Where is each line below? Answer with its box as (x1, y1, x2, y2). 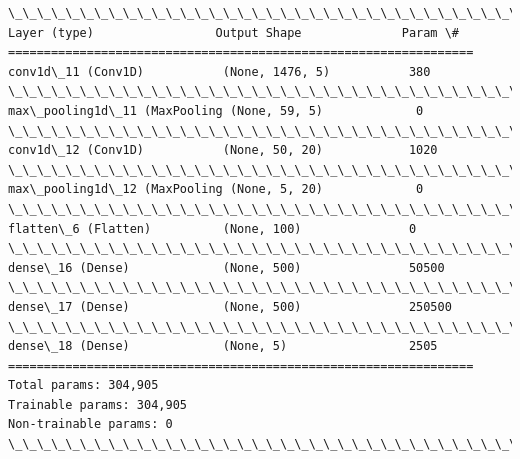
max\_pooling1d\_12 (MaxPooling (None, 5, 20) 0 (8, 182, 424, 197)
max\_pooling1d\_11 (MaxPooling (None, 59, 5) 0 (8, 103, 424, 118)
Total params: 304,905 (8, 378, 159, 393)
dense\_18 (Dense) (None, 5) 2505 (8, 339, 438, 354)
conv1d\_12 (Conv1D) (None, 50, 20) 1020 (8, 143, 438, 158)
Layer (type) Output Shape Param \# (8, 25, 460, 40)
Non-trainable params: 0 (8, 417, 173, 432)
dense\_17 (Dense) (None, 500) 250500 (8, 299, 452, 314)
